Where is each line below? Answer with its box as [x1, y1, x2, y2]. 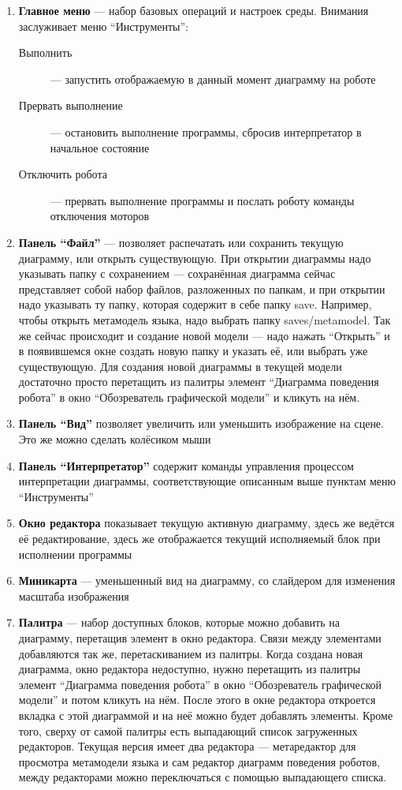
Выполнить [18, 44, 73, 61]
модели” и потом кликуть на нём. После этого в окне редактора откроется [18, 691, 376, 708]
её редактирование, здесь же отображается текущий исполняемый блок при [18, 530, 381, 547]
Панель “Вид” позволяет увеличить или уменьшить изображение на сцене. [18, 415, 384, 432]
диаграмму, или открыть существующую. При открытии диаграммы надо [18, 249, 371, 266]
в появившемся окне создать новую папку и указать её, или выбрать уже [18, 343, 368, 359]
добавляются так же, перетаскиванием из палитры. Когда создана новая [18, 645, 363, 661]
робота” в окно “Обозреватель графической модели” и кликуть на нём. [18, 388, 360, 405]
